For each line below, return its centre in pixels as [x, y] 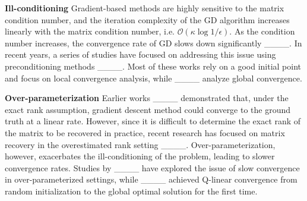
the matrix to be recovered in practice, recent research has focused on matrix [145, 132]
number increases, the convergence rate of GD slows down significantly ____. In [153, 43]
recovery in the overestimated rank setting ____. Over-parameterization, [140, 144]
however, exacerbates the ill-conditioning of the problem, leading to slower [140, 156]
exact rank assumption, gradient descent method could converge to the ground [148, 109]
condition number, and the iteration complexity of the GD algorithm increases [147, 19]
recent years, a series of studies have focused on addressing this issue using [140, 54]
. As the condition [262, 31]
